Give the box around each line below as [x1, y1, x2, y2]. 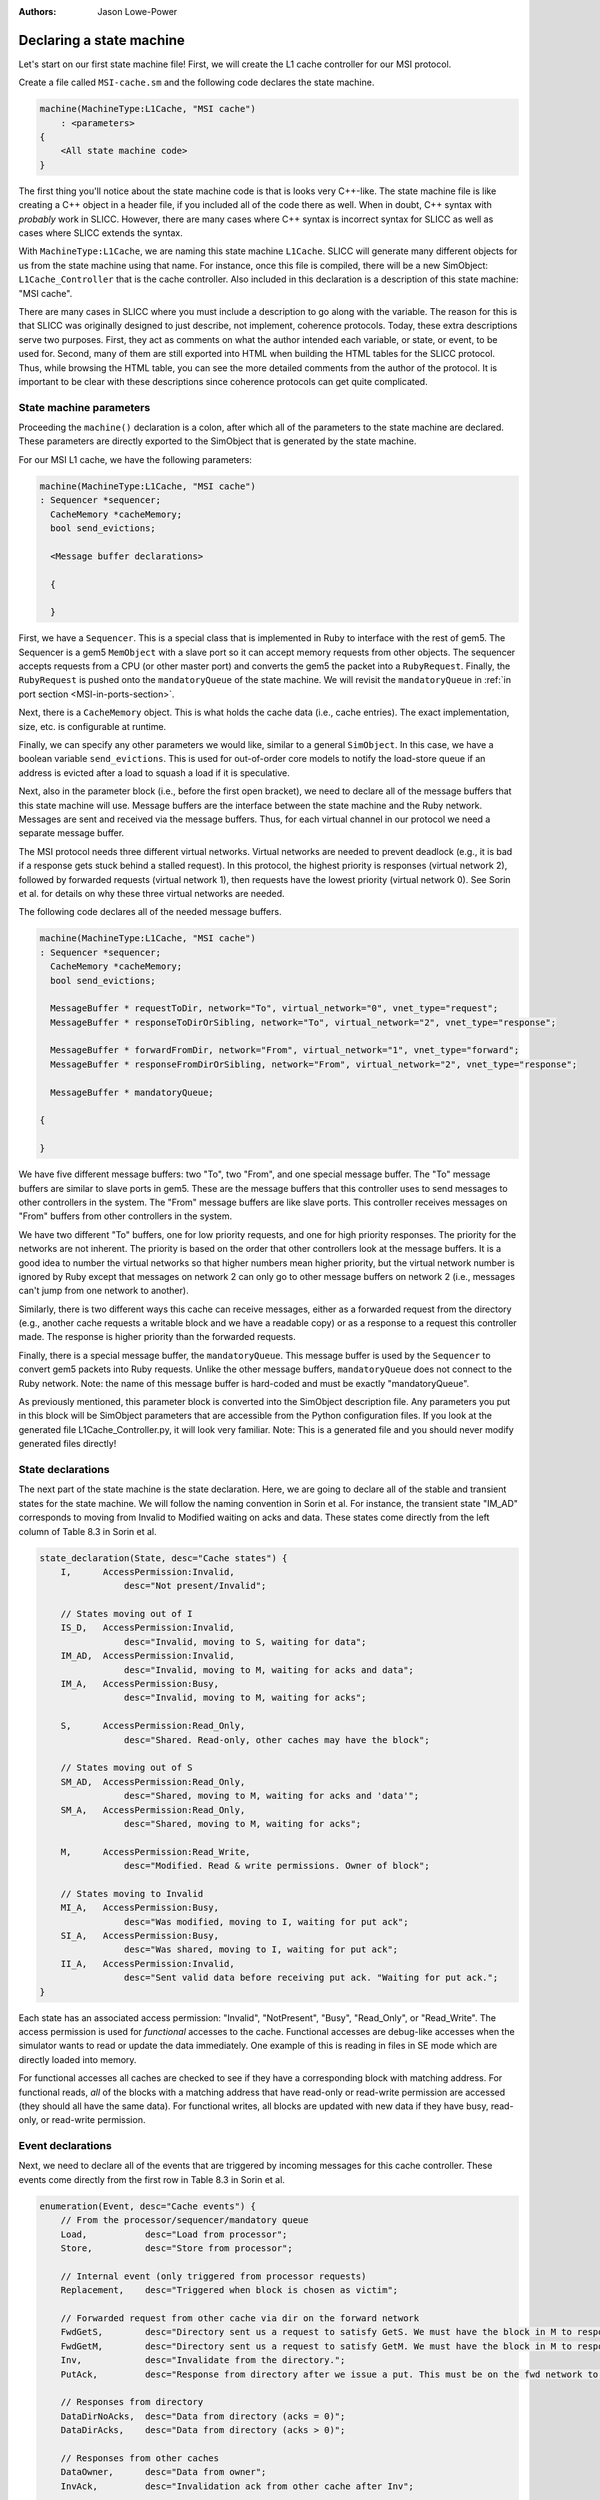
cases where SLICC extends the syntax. [18, 227, 184, 239]
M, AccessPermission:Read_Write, [60, 1846, 251, 1857]
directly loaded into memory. [18, 2053, 137, 2065]
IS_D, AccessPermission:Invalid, [60, 1622, 235, 1634]
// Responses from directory [60, 2396, 204, 2408]
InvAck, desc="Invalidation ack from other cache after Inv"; [60, 2480, 415, 2492]
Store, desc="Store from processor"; [60, 2243, 294, 2254]
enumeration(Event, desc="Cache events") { [39, 2200, 257, 2212]
